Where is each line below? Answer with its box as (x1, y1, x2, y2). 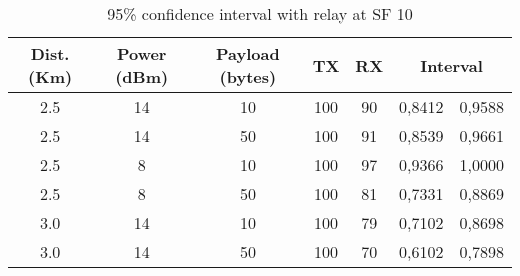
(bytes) (219, 65, 277, 88)
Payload (216, 42, 280, 65)
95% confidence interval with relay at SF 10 (107, 2, 413, 25)
